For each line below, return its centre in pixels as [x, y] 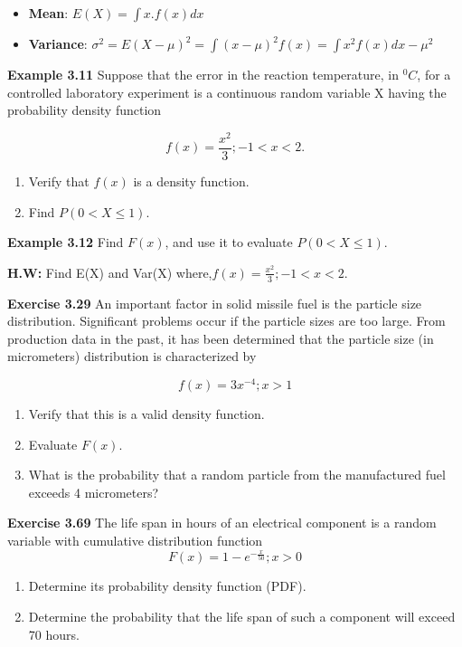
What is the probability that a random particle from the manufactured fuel [237, 475]
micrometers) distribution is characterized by [132, 356]
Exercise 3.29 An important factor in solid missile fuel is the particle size [215, 303]
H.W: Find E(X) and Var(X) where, [110, 272]
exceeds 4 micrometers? [94, 492]
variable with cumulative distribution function [135, 540]
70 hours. [54, 634]
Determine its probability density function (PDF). [167, 586]
